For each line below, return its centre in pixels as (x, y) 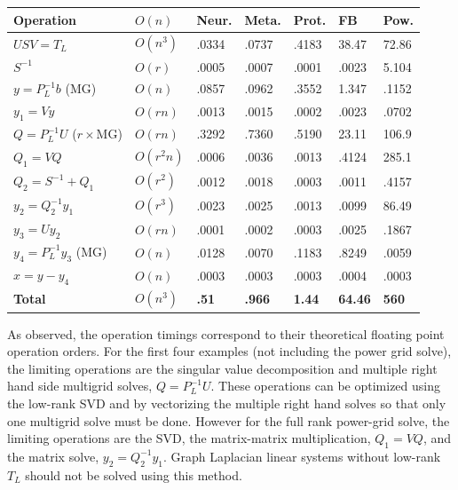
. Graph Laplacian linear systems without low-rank (302, 456)
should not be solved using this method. (134, 474)
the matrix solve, (53, 456)
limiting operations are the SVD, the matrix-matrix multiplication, (189, 438)
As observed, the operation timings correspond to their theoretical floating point (226, 333)
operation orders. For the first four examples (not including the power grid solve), (229, 351)
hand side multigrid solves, (80, 386)
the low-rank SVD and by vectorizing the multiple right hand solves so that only (227, 403)
